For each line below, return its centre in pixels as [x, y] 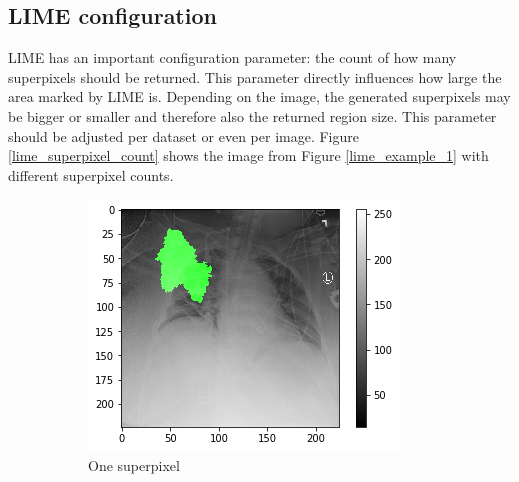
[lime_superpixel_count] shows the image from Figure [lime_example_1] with [248, 155]
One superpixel [134, 464]
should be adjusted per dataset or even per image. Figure [183, 135]
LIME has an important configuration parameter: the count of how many [232, 57]
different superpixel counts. [91, 174]
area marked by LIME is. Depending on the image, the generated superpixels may [259, 96]
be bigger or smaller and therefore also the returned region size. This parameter [252, 115]
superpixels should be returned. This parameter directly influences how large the [255, 76]
